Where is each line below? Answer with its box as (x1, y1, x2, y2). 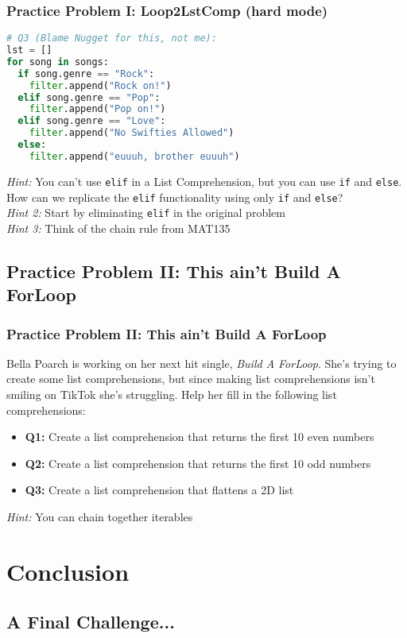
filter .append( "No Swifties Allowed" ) (29, 127, 235, 139)
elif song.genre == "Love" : (17, 115, 166, 127)
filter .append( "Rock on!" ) (29, 79, 172, 91)
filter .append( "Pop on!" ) (29, 103, 166, 115)
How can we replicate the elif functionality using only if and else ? (6, 188, 343, 205)
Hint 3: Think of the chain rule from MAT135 (6, 219, 231, 236)
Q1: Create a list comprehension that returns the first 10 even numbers (25, 428, 374, 445)
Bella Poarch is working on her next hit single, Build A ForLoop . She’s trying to (6, 354, 397, 371)
